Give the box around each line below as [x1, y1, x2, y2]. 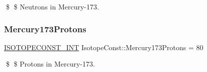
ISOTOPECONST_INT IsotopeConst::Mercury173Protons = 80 [4, 42, 203, 52]
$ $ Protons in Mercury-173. [6, 59, 95, 69]
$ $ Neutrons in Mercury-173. [6, 1, 99, 11]
